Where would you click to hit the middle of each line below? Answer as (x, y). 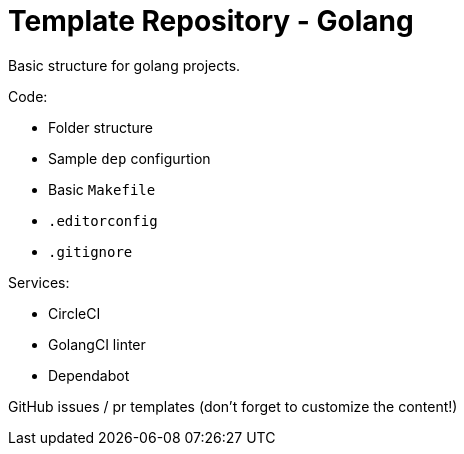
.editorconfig (103, 220)
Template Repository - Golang (211, 21)
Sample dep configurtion (129, 158)
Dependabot (89, 375)
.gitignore (90, 251)
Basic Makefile (102, 189)
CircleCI (74, 313)
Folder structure (101, 127)
